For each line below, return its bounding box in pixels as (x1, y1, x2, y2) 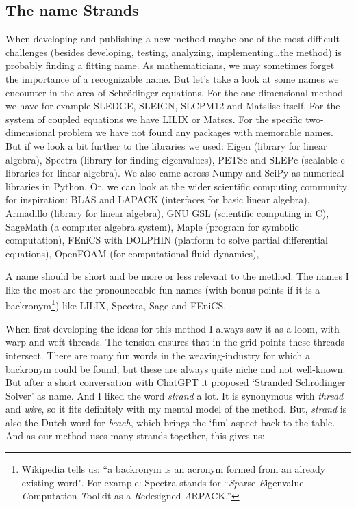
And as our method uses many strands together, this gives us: (5, 428, 265, 443)
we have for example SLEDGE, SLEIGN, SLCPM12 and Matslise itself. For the (5, 99, 340, 113)
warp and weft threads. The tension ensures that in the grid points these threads (5, 335, 345, 349)
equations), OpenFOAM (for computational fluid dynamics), (5, 246, 259, 260)
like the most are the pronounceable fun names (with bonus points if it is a (5, 282, 320, 296)
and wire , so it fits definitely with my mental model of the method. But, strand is (5, 402, 347, 416)
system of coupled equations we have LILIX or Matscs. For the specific (5, 112, 303, 126)
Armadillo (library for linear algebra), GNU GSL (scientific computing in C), (5, 205, 329, 220)
